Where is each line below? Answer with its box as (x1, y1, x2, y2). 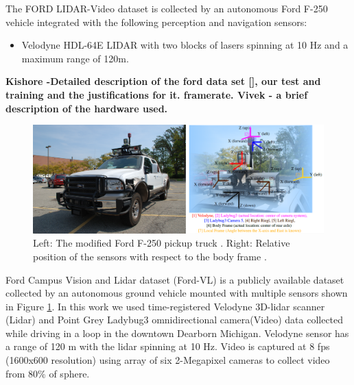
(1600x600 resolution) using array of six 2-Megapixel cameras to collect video (5, 353, 330, 367)
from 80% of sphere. (5, 366, 90, 380)
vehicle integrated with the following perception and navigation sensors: (5, 14, 307, 29)
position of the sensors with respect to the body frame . (33, 249, 267, 263)
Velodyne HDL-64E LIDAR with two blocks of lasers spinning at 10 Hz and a (21, 38, 349, 52)
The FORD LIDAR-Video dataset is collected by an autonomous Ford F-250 (5, 1, 328, 15)
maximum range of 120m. (21, 51, 129, 65)
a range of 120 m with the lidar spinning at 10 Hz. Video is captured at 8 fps (5, 339, 330, 353)
